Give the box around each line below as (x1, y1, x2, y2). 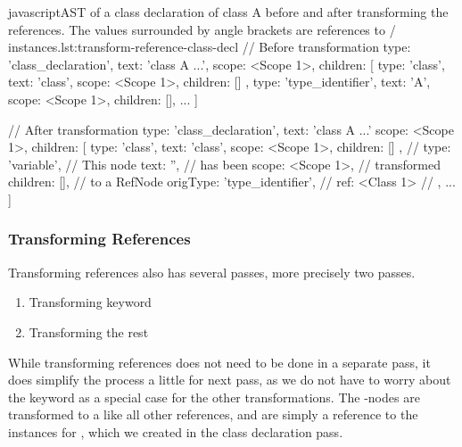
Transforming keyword (29, 293, 152, 311)
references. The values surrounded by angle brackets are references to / (8, 20, 396, 38)
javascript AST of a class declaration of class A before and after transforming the (8, 3, 449, 21)
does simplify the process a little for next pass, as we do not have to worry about (8, 370, 451, 389)
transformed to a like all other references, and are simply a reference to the (8, 405, 418, 424)
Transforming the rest (29, 322, 149, 341)
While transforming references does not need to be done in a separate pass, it (8, 352, 431, 371)
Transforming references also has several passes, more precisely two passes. (8, 262, 416, 281)
